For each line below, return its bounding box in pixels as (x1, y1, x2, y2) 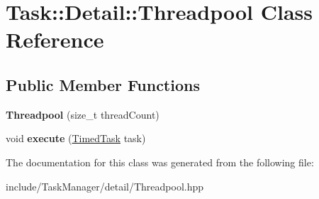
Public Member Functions (6, 73, 200, 95)
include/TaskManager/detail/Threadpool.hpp (6, 178, 204, 193)
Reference (6, 25, 104, 54)
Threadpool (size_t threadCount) (6, 107, 159, 122)
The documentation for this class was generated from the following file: (6, 154, 314, 169)
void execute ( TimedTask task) (6, 131, 146, 146)
